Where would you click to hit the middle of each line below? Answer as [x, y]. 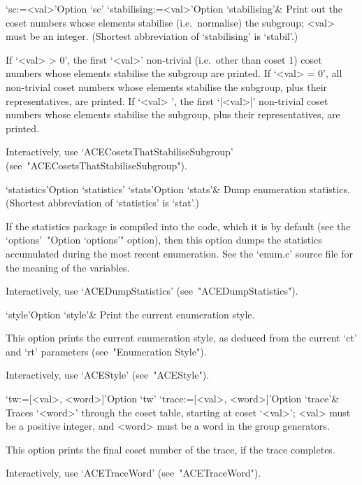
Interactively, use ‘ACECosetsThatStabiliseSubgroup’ [120, 152]
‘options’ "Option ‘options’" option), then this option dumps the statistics [164, 240]
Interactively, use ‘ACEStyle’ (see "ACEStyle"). [108, 375]
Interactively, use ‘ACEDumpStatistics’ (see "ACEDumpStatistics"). [152, 291]
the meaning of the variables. [68, 267]
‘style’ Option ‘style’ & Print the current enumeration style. [130, 314]
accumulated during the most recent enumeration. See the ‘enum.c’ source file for [179, 253]
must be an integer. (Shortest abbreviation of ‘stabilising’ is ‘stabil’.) [152, 36]
